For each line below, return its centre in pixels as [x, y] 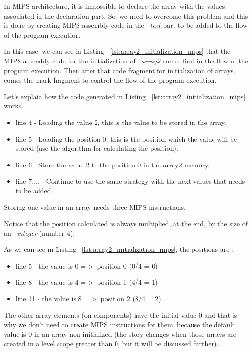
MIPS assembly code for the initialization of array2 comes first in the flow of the [126, 60]
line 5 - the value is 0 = [51, 265]
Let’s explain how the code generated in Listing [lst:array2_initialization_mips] [125, 96]
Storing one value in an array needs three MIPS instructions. [95, 207]
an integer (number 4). [39, 233]
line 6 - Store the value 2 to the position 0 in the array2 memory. [113, 164]
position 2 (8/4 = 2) [131, 299]
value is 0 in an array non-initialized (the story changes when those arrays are [120, 334]
